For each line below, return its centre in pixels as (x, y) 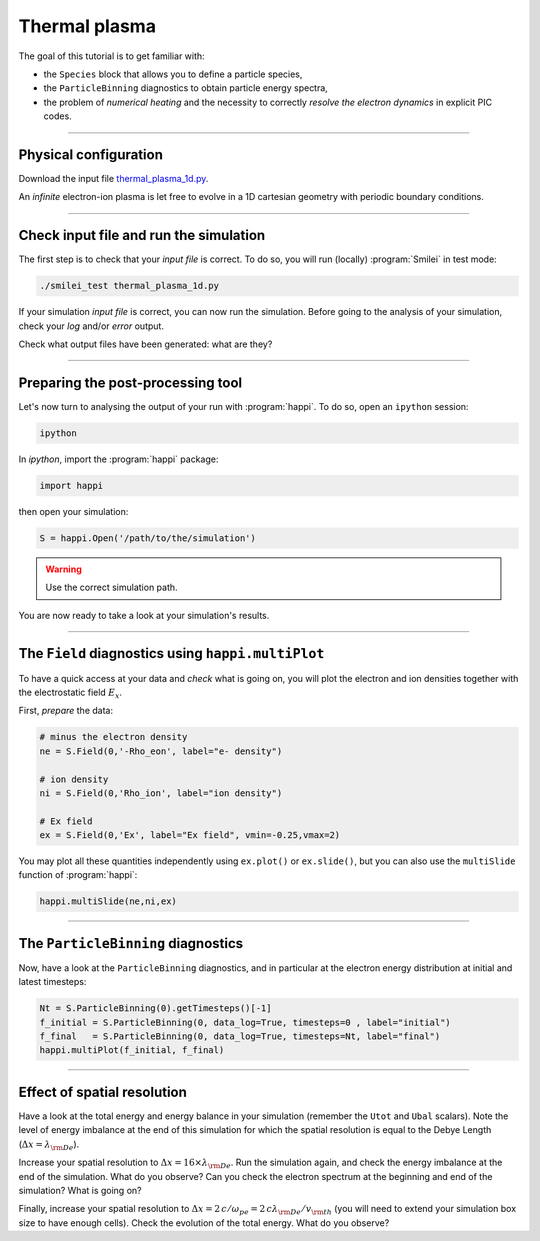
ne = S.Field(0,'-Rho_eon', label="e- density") (161, 751)
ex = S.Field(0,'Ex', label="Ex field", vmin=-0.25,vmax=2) (190, 835)
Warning (63, 569)
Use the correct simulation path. (112, 587)
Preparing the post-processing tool (130, 382)
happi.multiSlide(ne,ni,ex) (108, 901)
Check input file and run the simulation (142, 235)
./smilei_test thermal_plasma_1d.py (129, 286)
